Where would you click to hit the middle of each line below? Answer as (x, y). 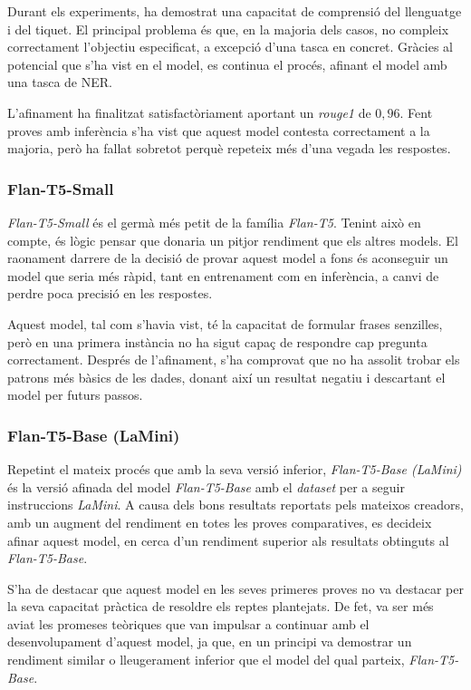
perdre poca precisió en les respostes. (110, 293)
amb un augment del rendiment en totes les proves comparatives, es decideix (220, 522)
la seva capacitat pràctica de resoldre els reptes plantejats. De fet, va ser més (221, 606)
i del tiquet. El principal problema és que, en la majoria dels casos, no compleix (228, 29)
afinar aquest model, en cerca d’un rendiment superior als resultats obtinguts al (228, 540)
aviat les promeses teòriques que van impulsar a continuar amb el (188, 623)
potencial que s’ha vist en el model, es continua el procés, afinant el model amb (227, 64)
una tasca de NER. (60, 82)
